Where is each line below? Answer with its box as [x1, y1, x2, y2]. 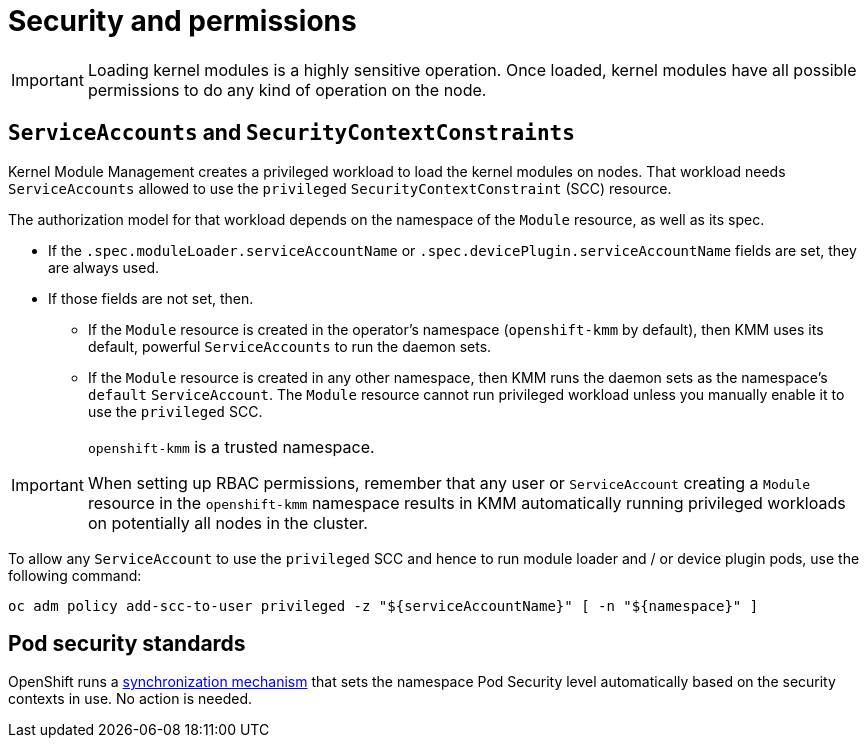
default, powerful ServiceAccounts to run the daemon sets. [88, 337, 492, 355]
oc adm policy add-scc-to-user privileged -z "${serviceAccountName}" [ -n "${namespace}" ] [8, 597, 759, 614]
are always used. [48, 258, 159, 276]
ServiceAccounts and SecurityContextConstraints [8, 120, 575, 146]
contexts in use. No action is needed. [8, 690, 253, 708]
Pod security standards [8, 631, 246, 657]
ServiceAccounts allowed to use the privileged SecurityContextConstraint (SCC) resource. [8, 179, 672, 197]
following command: [8, 566, 142, 584]
